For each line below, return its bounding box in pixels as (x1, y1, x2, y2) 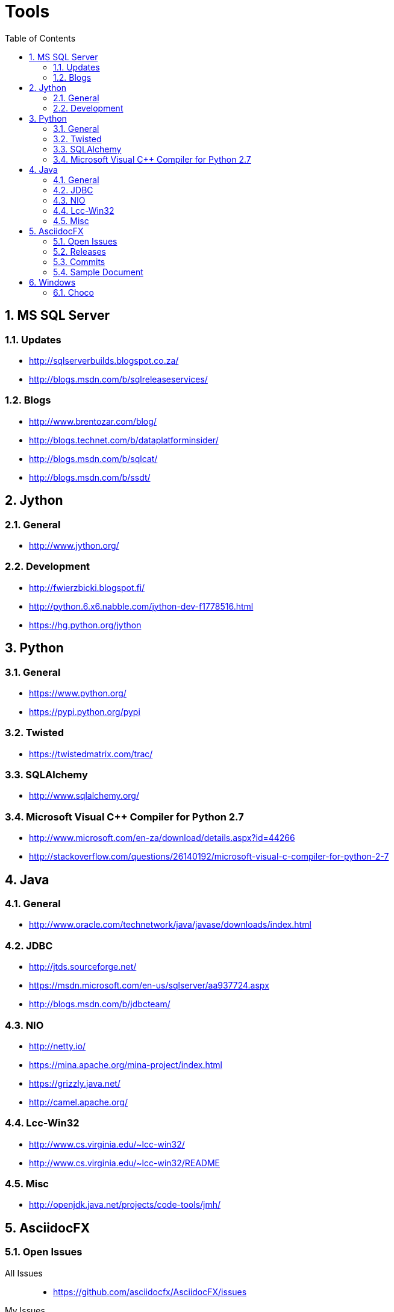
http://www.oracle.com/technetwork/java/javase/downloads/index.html (29, 919, 311, 930)
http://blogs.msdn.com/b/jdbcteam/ (29, 999, 170, 1010)
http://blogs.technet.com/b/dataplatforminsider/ (29, 434, 219, 445)
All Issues (5, 1267, 43, 1278)
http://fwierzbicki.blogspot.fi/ (29, 582, 145, 593)
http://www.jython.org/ (29, 540, 119, 551)
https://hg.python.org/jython (29, 619, 142, 630)
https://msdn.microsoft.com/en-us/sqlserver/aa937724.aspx (29, 980, 269, 991)
